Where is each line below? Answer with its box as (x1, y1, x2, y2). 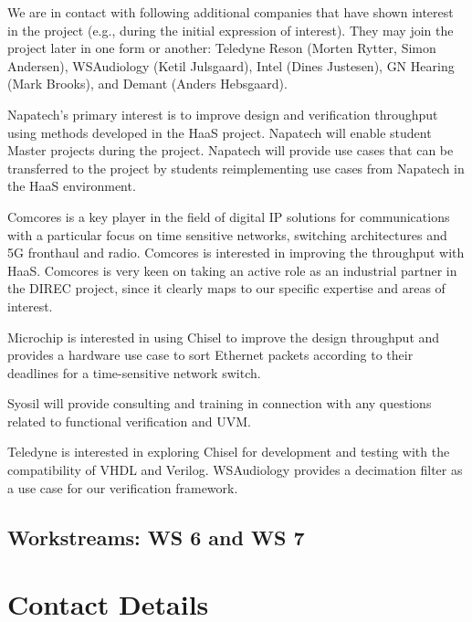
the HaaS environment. (7, 176, 136, 195)
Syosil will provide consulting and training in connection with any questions (7, 394, 432, 413)
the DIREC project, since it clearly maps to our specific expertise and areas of (7, 279, 446, 298)
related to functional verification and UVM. (7, 411, 251, 430)
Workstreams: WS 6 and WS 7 (7, 522, 305, 551)
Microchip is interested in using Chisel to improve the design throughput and (7, 327, 440, 346)
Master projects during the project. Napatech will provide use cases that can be (7, 141, 454, 160)
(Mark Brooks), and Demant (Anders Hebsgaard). (7, 74, 288, 93)
